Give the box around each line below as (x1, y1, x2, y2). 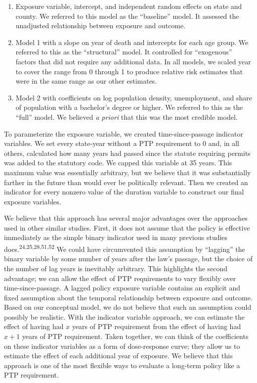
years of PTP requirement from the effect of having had (72, 321, 241, 332)
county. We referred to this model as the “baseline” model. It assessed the (15, 10, 239, 21)
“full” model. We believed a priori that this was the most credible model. (15, 111, 238, 122)
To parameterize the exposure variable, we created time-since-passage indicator (4, 128, 243, 139)
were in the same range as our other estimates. (15, 76, 157, 86)
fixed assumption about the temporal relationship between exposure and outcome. (4, 292, 253, 302)
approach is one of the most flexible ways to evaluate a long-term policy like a (4, 360, 240, 370)
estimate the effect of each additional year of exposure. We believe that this (4, 350, 233, 361)
